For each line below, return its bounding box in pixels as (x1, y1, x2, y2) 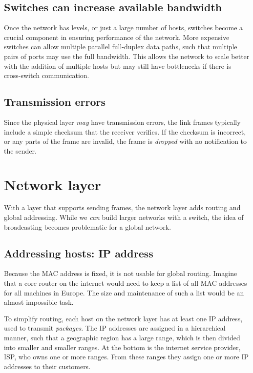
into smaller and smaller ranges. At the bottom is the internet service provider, (4, 342, 241, 352)
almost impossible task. (4, 297, 74, 307)
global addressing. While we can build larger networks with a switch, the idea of (4, 212, 244, 222)
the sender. (4, 145, 37, 156)
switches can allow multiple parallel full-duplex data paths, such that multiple (4, 41, 237, 52)
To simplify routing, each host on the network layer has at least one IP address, (4, 313, 243, 323)
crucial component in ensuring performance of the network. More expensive (4, 32, 230, 42)
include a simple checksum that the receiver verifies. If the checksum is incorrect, (4, 126, 246, 137)
